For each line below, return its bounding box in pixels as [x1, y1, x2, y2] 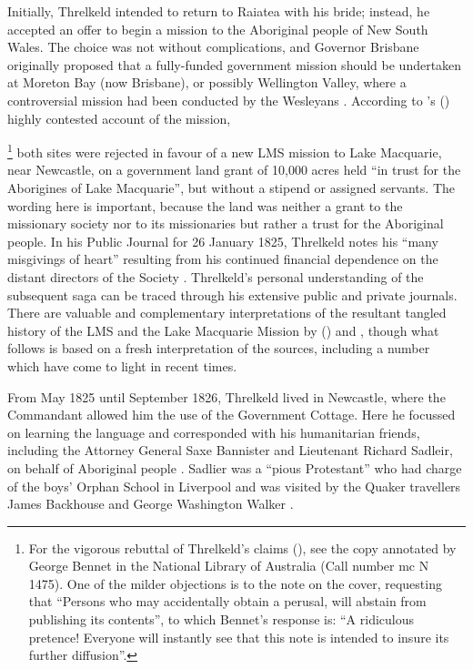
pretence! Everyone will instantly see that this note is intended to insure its [28, 627, 449, 646]
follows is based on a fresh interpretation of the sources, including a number [7, 339, 430, 358]
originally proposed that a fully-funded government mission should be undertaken [7, 55, 462, 74]
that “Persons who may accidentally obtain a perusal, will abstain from [28, 592, 427, 611]
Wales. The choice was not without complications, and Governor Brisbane [7, 37, 419, 56]
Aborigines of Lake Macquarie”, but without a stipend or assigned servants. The [7, 178, 455, 197]
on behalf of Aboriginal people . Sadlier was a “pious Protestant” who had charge [7, 458, 462, 477]
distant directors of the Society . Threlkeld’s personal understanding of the [7, 267, 424, 286]
